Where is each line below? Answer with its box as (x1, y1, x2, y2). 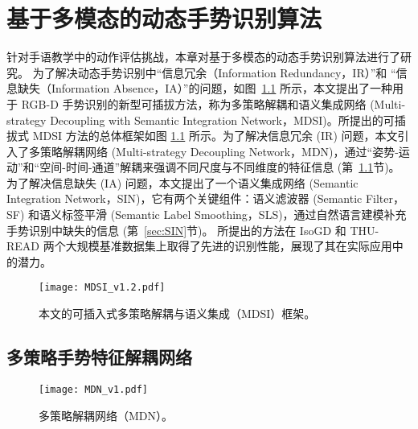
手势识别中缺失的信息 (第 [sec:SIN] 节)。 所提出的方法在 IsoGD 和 (6, 221, 346, 238)
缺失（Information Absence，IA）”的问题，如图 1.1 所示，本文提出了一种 (17, 80, 393, 97)
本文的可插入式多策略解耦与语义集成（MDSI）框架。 (39, 305, 316, 322)
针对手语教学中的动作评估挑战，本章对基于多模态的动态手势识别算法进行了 (6, 48, 400, 65)
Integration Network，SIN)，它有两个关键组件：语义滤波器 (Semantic (6, 190, 363, 207)
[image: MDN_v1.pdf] (39, 383, 149, 395)
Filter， (365, 190, 404, 207)
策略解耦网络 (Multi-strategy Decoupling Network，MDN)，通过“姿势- (39, 142, 399, 159)
